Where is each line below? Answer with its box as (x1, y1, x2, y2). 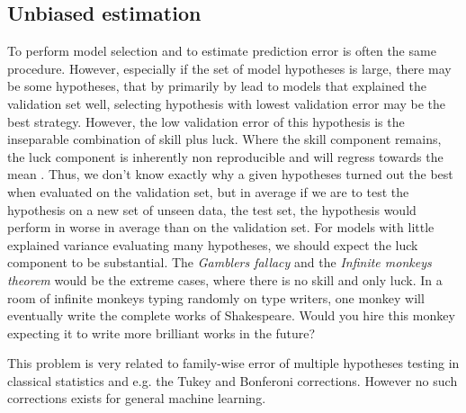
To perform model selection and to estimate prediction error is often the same (7, 41, 436, 60)
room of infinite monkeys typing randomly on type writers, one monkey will (7, 288, 425, 307)
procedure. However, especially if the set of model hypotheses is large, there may (7, 58, 452, 77)
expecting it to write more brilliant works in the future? (7, 323, 316, 342)
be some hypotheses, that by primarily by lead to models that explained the (7, 76, 426, 95)
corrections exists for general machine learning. (7, 389, 266, 408)
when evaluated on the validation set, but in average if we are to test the (7, 182, 409, 201)
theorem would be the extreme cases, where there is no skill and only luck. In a (7, 270, 443, 289)
